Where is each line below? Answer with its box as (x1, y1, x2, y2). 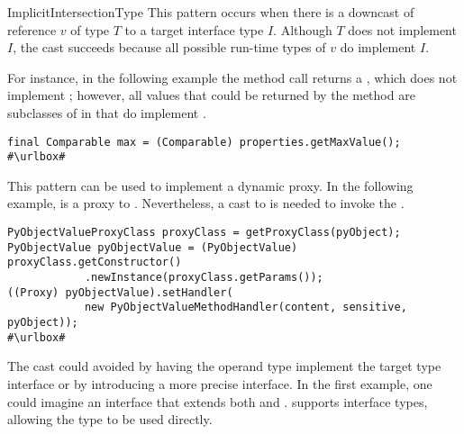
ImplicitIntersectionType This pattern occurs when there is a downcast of (7, 3, 414, 21)
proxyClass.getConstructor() (7, 256, 182, 269)
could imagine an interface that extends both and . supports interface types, (7, 392, 428, 411)
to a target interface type (124, 20, 264, 39)
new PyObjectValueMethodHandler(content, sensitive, (84, 301, 407, 314)
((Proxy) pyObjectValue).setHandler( (7, 285, 233, 299)
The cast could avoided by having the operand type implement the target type (7, 357, 441, 375)
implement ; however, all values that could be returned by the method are (7, 86, 415, 104)
